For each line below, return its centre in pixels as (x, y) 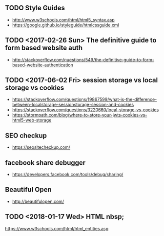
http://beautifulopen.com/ (38, 201)
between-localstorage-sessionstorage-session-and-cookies (73, 105)
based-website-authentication (42, 65)
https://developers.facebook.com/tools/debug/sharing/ (68, 175)
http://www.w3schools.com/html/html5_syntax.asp (63, 20)
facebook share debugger (45, 163)
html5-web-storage (32, 120)
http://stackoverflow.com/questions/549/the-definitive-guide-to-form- (83, 59)
